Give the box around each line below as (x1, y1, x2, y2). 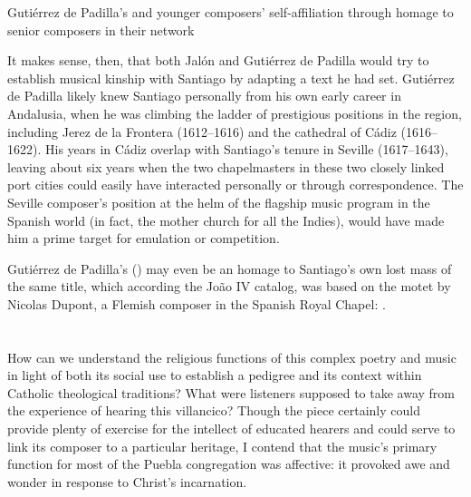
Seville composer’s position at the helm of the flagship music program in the (7, 192, 430, 211)
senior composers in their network (7, 20, 195, 39)
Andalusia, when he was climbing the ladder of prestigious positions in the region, (7, 103, 462, 122)
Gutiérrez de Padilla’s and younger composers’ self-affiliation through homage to (7, 3, 454, 21)
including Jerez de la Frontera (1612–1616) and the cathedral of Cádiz (7, 122, 397, 141)
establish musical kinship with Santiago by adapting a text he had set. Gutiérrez (7, 68, 455, 87)
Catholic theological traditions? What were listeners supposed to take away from (7, 383, 456, 402)
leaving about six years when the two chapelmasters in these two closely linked (7, 157, 445, 176)
